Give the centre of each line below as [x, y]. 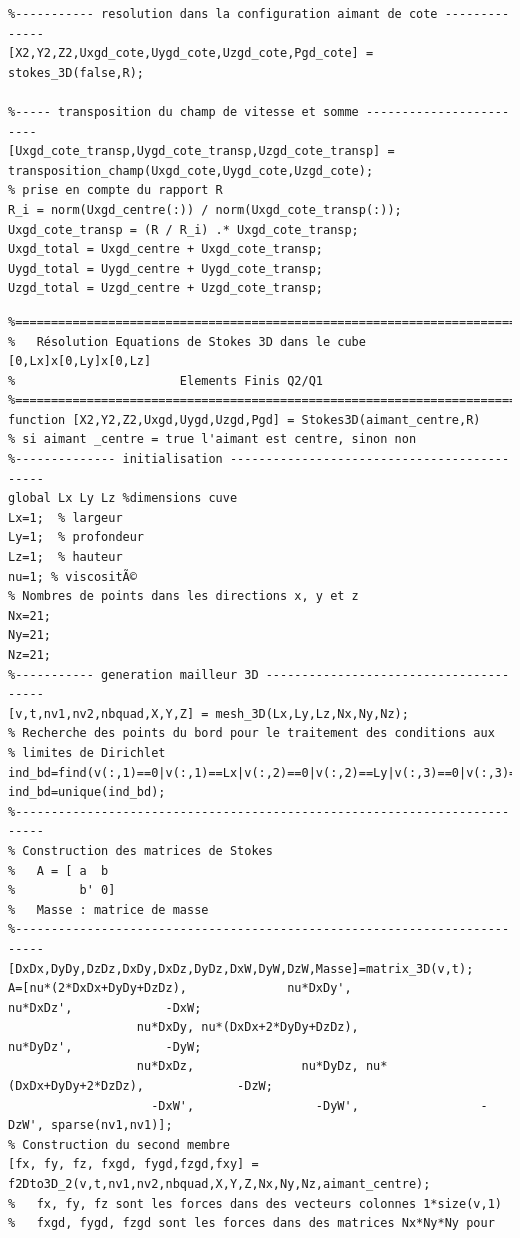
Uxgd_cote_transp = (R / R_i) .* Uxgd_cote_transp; [183, 229]
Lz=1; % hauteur [65, 557]
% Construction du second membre [119, 1144]
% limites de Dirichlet [87, 752]
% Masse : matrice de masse [108, 909]
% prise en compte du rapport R [115, 190]
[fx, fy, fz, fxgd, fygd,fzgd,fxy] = [133, 1164]
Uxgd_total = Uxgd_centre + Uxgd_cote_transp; [165, 249]
